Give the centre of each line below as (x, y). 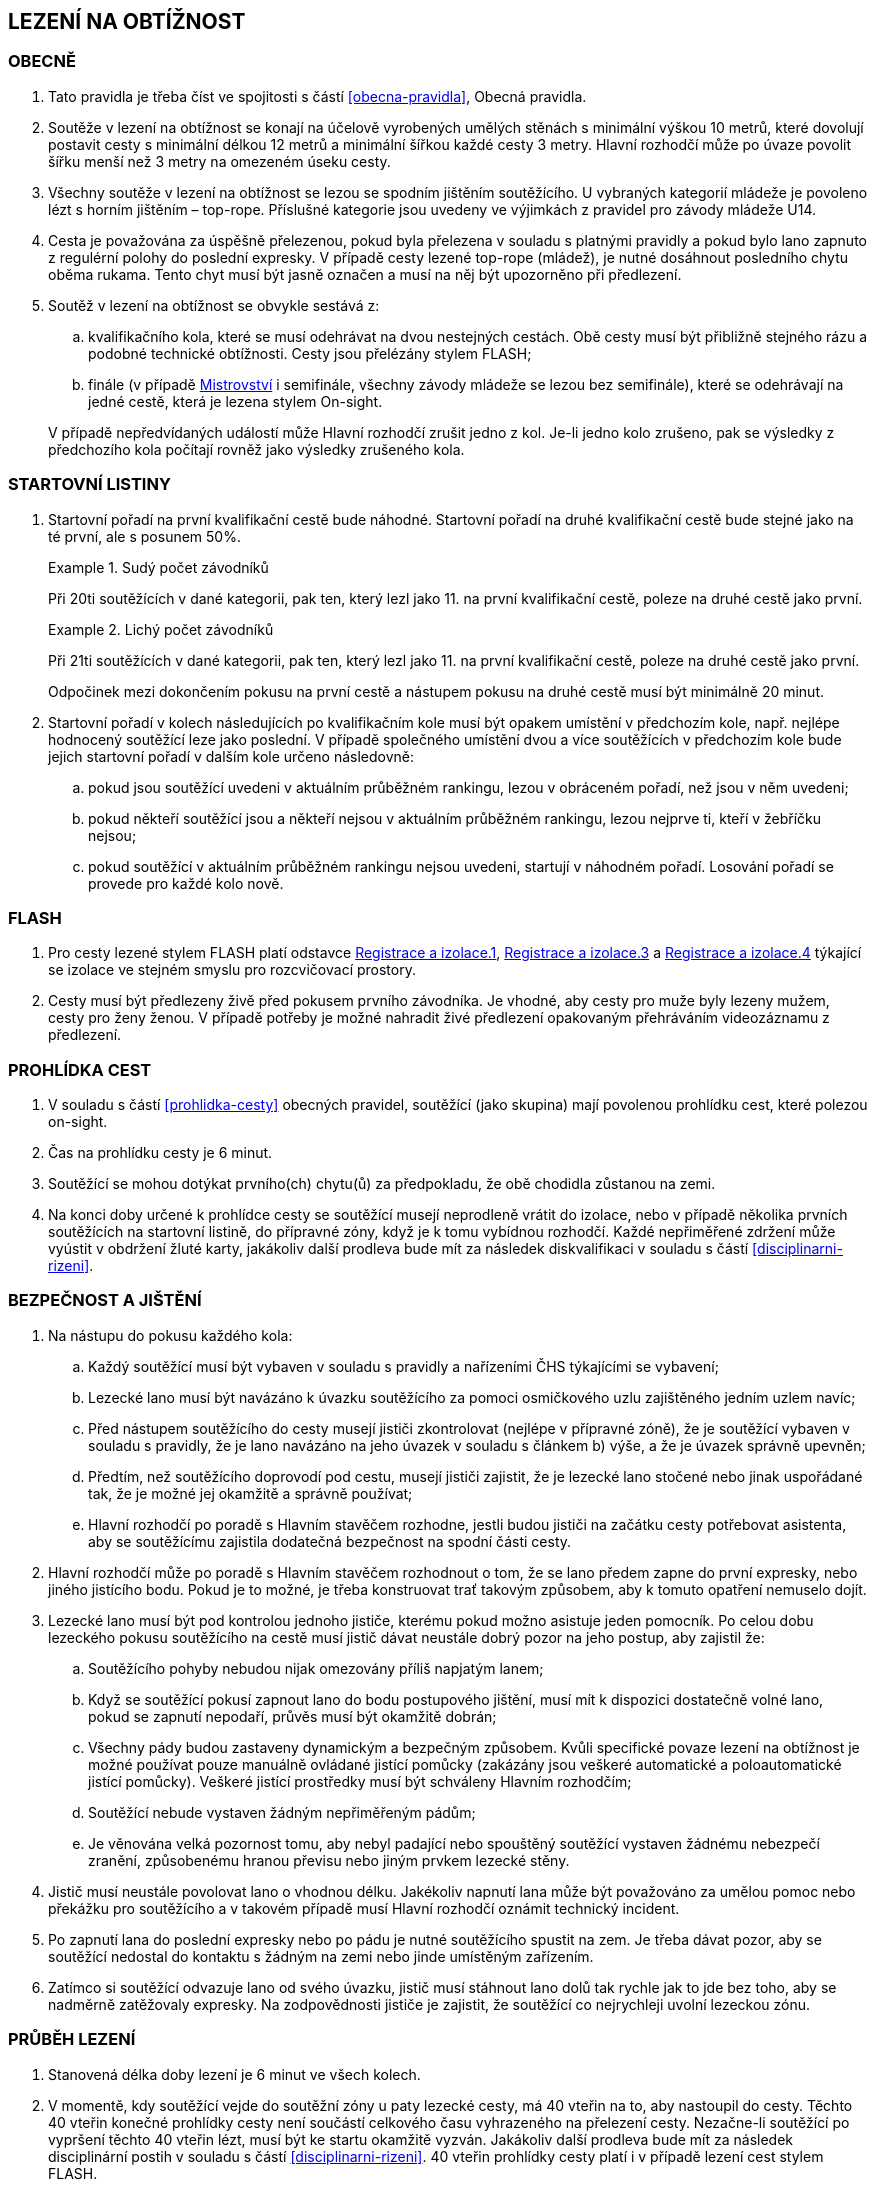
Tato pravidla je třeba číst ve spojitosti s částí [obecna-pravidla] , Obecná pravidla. (317, 96)
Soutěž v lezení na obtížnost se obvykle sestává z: (214, 305)
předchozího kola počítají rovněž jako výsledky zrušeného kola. (256, 449)
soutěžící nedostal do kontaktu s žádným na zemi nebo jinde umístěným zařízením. (321, 1956)
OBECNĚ (42, 61)
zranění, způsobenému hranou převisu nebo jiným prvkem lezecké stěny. (329, 1860)
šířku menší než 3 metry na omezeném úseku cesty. (219, 161)
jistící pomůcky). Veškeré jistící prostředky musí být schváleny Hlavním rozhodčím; (360, 1781)
